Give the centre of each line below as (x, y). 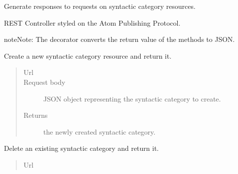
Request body (44, 82)
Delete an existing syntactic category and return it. (81, 148)
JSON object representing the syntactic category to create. (132, 98)
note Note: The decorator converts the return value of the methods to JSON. (119, 39)
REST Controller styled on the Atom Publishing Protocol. (92, 22)
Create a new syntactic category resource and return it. (88, 55)
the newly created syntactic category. (99, 131)
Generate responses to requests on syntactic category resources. (100, 6)
